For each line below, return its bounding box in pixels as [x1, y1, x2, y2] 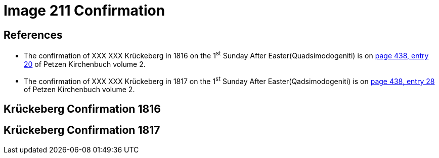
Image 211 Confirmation [4, 2, 165, 19]
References [4, 28, 63, 41]
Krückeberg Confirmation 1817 [4, 124, 160, 137]
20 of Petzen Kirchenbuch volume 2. [24, 59, 146, 68]
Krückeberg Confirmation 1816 [4, 102, 161, 115]
